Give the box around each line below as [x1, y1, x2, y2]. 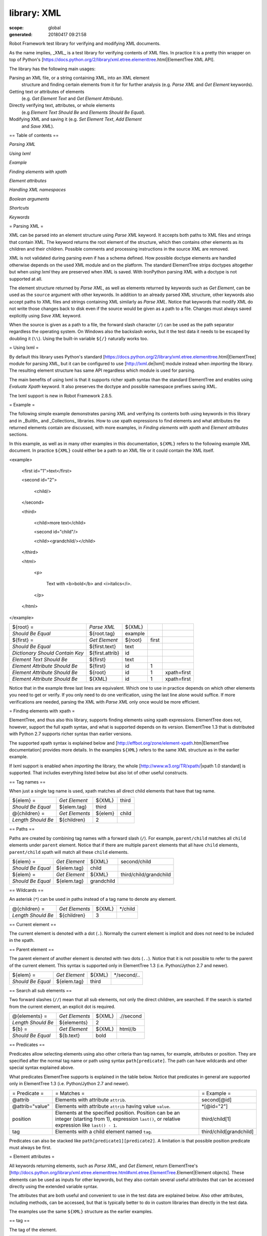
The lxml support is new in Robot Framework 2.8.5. [9, 393, 113, 398]
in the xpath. [9, 937, 35, 943]
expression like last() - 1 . [55, 1121, 117, 1128]
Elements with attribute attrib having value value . [55, 1103, 171, 1109]
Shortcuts [9, 205, 29, 211]
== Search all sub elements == [9, 988, 72, 994]
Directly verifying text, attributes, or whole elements [9, 102, 115, 108]
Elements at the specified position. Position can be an [55, 1109, 180, 1116]
